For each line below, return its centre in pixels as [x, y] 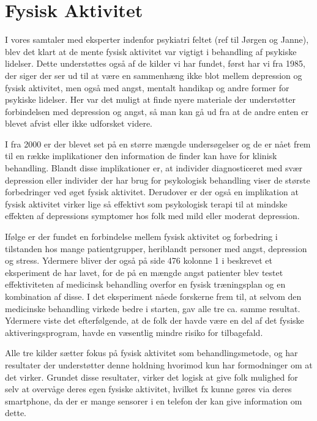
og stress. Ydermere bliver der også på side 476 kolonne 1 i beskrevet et [139, 260]
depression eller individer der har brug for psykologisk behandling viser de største [158, 180]
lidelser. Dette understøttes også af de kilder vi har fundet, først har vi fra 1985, [155, 63]
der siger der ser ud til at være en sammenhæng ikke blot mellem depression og [154, 75]
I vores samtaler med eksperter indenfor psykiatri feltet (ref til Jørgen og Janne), [157, 39]
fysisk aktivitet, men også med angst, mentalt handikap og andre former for [147, 87]
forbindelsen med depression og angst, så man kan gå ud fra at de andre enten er [157, 111]
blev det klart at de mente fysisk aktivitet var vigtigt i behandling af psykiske [151, 51]
